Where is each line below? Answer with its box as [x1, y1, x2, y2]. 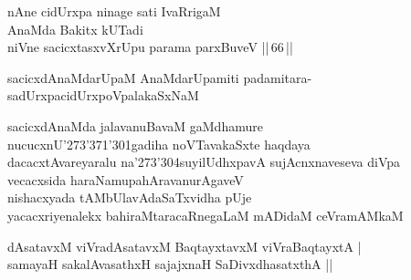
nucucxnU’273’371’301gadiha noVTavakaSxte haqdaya [7, 134, 311, 153]
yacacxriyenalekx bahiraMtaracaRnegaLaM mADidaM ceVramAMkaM [7, 205, 404, 224]
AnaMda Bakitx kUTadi [7, 19, 143, 38]
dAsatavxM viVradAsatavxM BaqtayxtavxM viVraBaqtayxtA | [7, 236, 362, 255]
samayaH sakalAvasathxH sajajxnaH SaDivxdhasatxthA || [7, 254, 333, 274]
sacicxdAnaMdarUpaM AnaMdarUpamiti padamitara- [7, 67, 312, 87]
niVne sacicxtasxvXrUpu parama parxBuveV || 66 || [7, 37, 293, 57]
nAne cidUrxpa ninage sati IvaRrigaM [7, 2, 221, 20]
